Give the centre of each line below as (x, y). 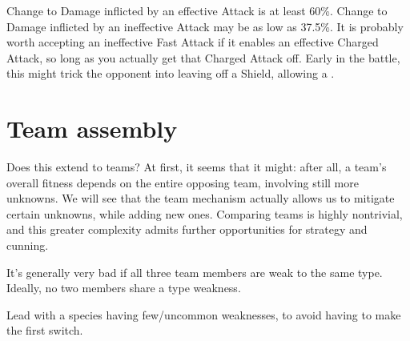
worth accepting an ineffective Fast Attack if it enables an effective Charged (193, 42)
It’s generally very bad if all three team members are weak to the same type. (195, 272)
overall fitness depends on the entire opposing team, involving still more (183, 182)
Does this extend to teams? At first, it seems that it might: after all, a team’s (197, 167)
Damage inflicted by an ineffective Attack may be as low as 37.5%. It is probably (205, 26)
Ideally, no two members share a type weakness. (124, 288)
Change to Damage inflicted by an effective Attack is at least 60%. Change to (197, 10)
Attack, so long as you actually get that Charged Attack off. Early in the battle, (203, 57)
